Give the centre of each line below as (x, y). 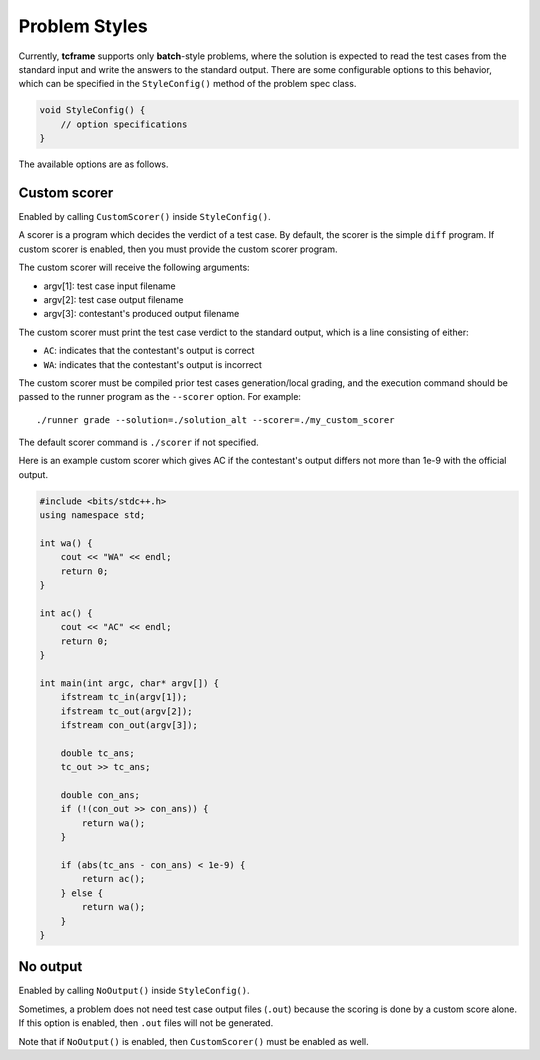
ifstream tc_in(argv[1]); (124, 697)
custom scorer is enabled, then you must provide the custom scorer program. (178, 249)
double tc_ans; (97, 753)
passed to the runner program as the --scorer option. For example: (160, 397)
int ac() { (66, 613)
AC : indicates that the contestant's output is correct (149, 351)
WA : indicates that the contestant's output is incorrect (152, 364)
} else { (82, 893)
